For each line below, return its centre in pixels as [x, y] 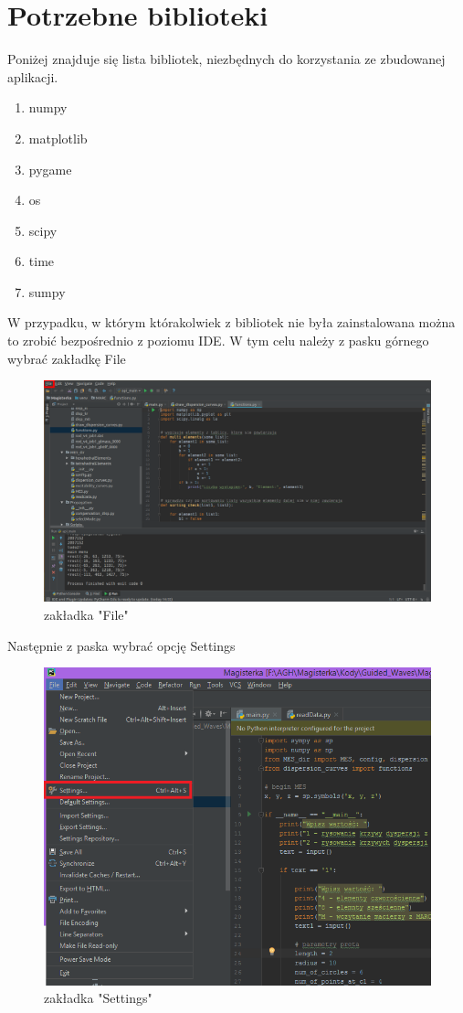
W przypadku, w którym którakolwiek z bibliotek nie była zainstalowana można [231, 322]
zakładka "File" [86, 615]
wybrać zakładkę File [67, 358]
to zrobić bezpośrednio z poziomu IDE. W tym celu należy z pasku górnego [218, 341]
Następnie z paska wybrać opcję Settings [121, 645]
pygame [50, 169]
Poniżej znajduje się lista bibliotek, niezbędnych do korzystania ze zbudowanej [226, 59]
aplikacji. [33, 76]
